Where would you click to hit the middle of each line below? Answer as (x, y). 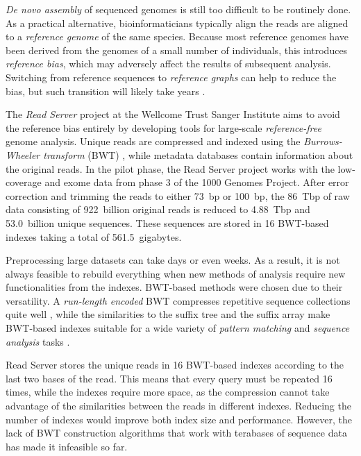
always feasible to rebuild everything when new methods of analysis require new (176, 273)
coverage (24, 182)
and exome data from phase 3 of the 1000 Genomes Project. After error (197, 182)
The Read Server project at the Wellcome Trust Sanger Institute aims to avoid (173, 114)
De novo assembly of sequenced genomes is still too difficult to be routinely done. (178, 9)
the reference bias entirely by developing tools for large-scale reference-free (163, 127)
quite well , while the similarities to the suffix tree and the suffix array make (168, 314)
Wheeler (23, 154)
